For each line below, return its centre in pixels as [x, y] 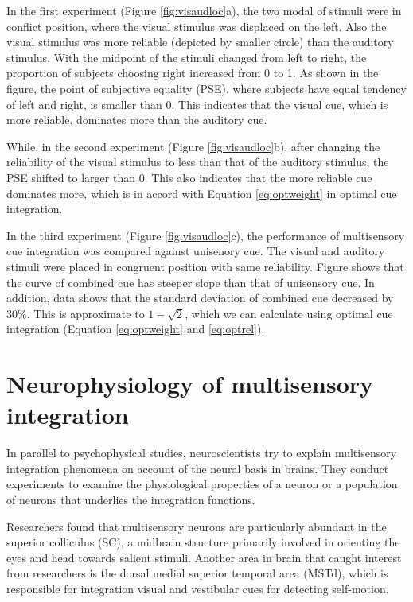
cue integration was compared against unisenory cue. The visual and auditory [196, 251]
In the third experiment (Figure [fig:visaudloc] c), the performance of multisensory [206, 235]
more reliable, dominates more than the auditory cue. [137, 120]
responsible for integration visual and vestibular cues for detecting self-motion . [198, 588]
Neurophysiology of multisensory [190, 384]
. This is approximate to [86, 313]
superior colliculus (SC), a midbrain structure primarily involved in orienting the [203, 542]
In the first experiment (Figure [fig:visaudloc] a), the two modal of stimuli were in [204, 10]
